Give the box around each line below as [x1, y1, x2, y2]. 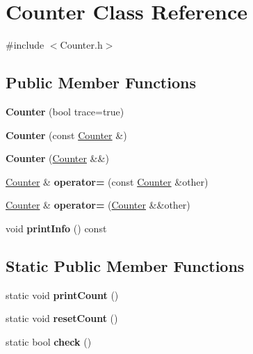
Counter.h [60, 38, 103, 52]
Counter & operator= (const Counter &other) [6, 174, 209, 188]
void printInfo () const [6, 220, 107, 235]
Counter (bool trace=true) [6, 104, 124, 118]
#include [6, 38, 44, 52]
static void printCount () [6, 287, 119, 302]
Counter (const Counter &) [6, 127, 127, 142]
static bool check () [6, 334, 92, 348]
